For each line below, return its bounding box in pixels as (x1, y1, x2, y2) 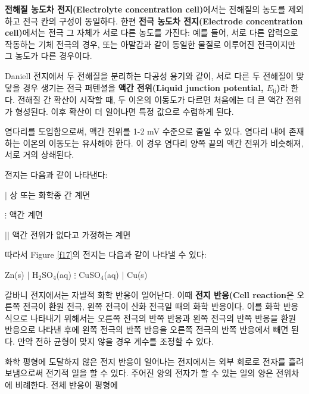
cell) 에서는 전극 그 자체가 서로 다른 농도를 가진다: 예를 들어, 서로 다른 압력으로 (5, 26, 298, 39)
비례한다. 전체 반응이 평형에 (15, 378, 118, 390)
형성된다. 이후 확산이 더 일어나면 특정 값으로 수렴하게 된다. (15, 105, 234, 117)
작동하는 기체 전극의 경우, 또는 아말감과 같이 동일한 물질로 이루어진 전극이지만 (5, 37, 296, 50)
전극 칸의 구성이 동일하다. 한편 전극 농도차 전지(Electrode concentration (23, 14, 303, 27)
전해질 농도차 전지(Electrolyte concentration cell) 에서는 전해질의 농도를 (5, 3, 286, 15)
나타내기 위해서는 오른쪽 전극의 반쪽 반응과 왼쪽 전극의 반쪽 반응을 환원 (30, 311, 296, 324)
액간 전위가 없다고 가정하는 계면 (12, 228, 131, 240)
